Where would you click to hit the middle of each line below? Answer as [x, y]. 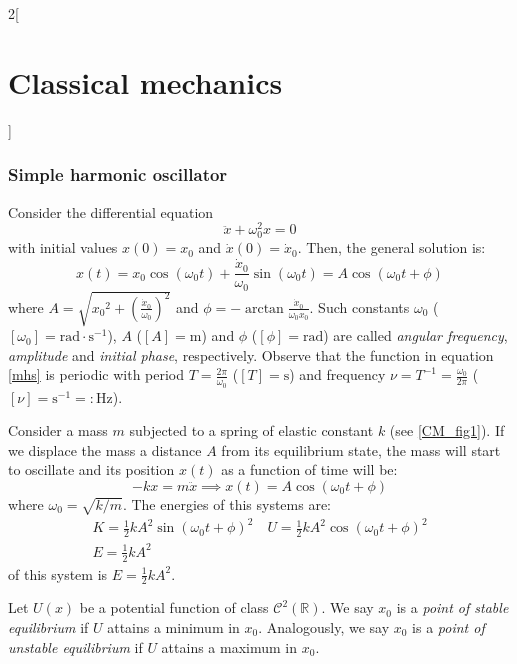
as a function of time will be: [309, 469]
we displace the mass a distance [105, 449]
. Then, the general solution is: [391, 247]
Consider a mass [58, 430]
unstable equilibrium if [75, 646]
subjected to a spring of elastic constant [251, 430]
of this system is [58, 573]
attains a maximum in [229, 646]
